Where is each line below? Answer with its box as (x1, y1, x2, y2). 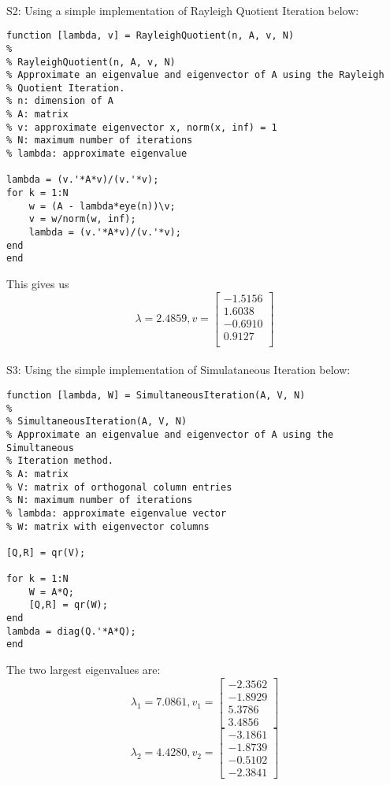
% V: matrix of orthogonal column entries (6, 481, 232, 493)
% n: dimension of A (6, 95, 114, 107)
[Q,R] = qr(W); (28, 599, 108, 611)
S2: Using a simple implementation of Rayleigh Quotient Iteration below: (6, 2, 359, 18)
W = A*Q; (28, 586, 74, 598)
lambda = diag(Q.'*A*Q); (6, 625, 136, 637)
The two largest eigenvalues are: (6, 661, 161, 678)
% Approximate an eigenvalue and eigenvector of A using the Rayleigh (6, 69, 384, 81)
